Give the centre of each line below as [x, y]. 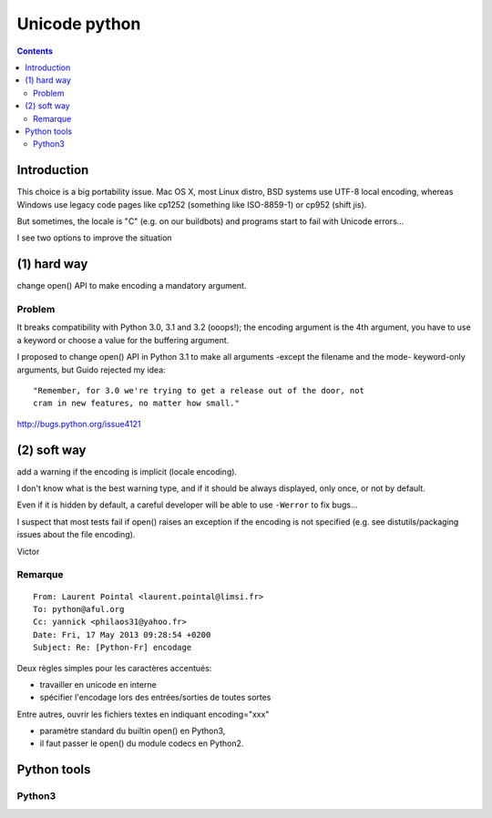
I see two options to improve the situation [94, 238]
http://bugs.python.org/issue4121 [79, 424]
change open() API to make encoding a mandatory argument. [132, 286]
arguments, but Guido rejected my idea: [91, 370]
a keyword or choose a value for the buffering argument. [123, 340]
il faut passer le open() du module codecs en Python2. [142, 743]
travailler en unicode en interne [98, 684]
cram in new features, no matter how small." [137, 404]
